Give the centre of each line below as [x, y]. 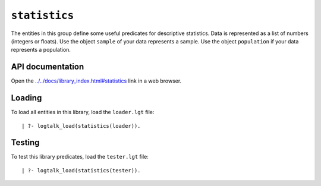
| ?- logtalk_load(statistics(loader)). [81, 126]
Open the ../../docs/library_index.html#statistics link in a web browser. [96, 81]
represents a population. [41, 50]
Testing [25, 143]
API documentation [48, 67]
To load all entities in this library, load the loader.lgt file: [83, 112]
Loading [26, 98]
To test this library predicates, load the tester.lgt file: [80, 157]
